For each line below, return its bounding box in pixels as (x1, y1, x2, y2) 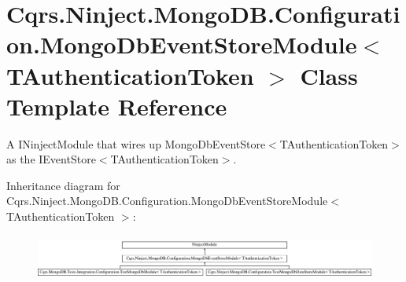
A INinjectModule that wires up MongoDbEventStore (6, 135, 266, 152)
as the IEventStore (6, 151, 96, 167)
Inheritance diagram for (6, 177, 120, 193)
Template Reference (6, 90, 227, 122)
